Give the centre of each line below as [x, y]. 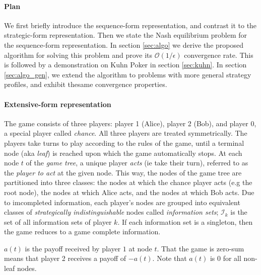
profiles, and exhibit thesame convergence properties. [86, 84]
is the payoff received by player [73, 248]
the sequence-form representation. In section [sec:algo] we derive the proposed [124, 44]
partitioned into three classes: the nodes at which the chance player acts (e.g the [128, 182]
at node [140, 248]
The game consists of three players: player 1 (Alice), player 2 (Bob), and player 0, [130, 123]
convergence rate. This [219, 55]
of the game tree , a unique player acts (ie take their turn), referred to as [137, 163]
